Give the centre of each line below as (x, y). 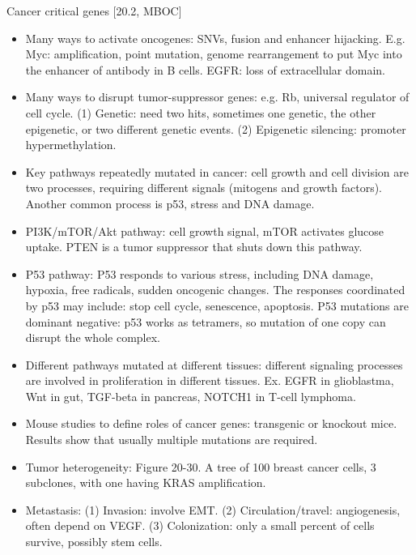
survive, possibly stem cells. (94, 542)
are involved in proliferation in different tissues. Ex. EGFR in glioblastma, (210, 380)
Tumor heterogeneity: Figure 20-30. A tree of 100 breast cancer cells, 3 (201, 466)
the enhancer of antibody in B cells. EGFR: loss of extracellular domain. (205, 69)
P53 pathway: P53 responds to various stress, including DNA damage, (200, 273)
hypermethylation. (71, 145)
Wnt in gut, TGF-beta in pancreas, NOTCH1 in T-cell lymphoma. (191, 396)
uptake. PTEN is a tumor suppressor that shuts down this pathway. (194, 247)
